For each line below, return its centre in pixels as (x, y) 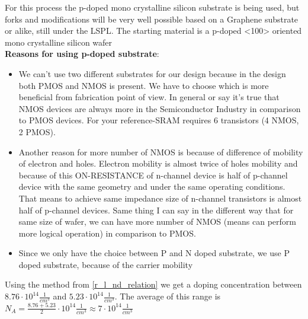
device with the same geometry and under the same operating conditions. (152, 186)
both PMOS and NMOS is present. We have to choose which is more (144, 85)
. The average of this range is (168, 296)
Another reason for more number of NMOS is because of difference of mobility (161, 151)
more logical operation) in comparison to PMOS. (107, 233)
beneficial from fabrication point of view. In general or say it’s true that (149, 97)
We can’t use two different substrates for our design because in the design (152, 73)
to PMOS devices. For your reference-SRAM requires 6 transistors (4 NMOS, (159, 120)
